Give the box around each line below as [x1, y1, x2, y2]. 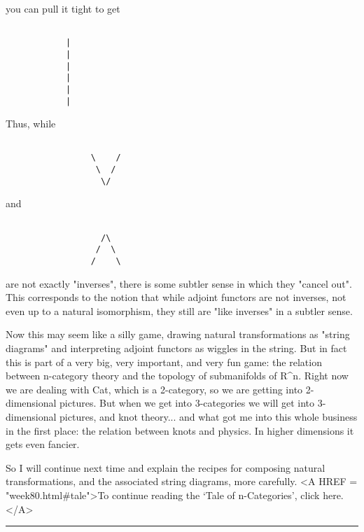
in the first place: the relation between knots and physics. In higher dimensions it [6, 423, 354, 437]
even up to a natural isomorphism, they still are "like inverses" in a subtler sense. [6, 303, 353, 318]
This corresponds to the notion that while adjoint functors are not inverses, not [6, 290, 346, 304]
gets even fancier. [6, 437, 80, 451]
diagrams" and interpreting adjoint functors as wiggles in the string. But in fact [6, 341, 347, 355]
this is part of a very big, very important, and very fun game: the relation [6, 354, 322, 369]
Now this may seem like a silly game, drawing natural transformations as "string [6, 327, 350, 342]
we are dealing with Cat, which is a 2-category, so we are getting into [6, 381, 303, 396]
